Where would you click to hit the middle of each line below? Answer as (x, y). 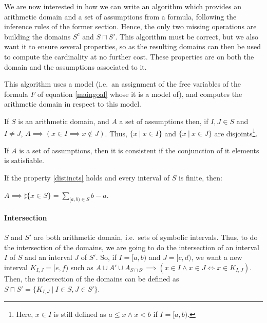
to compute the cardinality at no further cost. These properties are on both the (129, 56)
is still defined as (80, 314)
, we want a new (217, 257)
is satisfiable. (24, 160)
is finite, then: (200, 177)
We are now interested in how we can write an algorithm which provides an (123, 6)
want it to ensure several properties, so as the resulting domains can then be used (133, 46)
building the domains (37, 36)
